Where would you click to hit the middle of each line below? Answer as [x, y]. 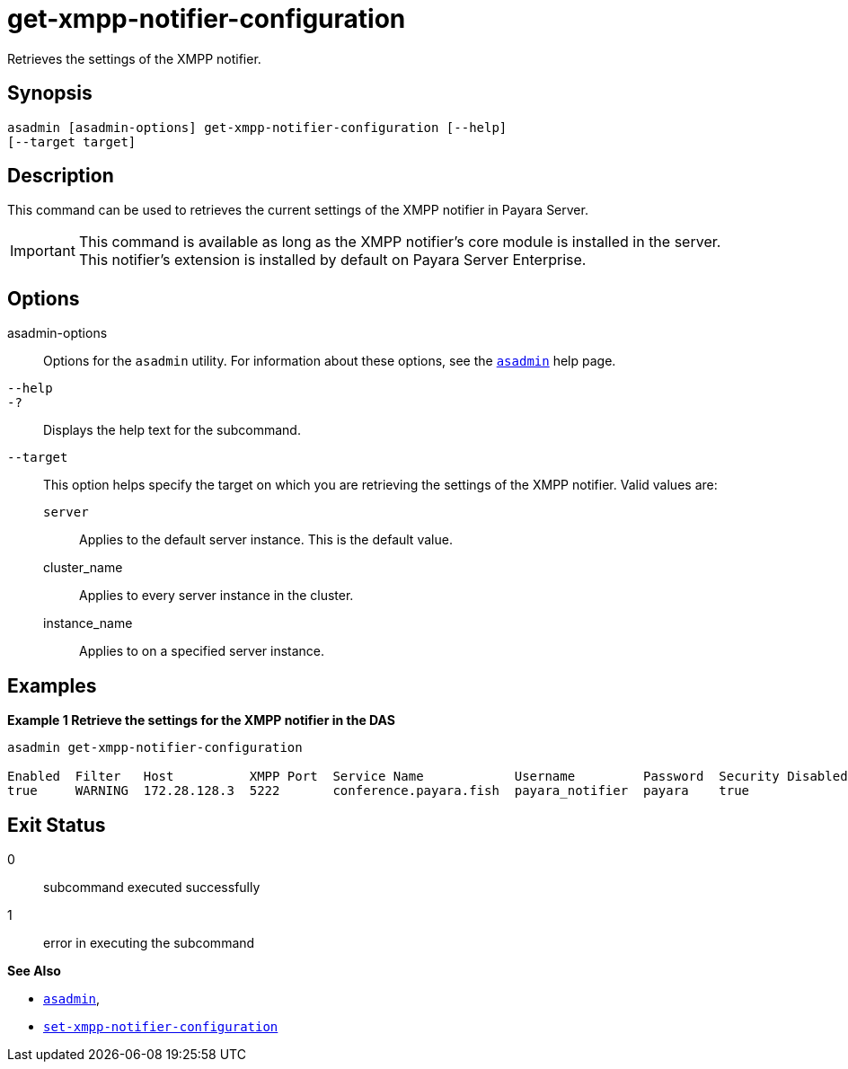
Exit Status [57, 825]
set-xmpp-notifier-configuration [161, 1026]
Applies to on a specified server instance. [202, 651]
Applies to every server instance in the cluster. [216, 596]
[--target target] [72, 141]
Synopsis [50, 93]
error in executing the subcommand [149, 942]
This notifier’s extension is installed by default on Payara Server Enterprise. [332, 260]
